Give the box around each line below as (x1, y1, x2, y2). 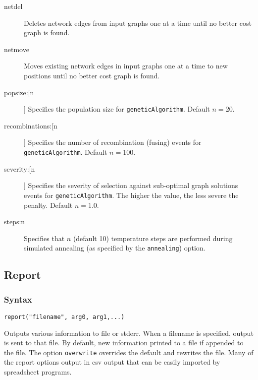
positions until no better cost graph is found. (24, 70, 160, 80)
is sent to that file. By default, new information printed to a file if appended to (4, 337, 244, 348)
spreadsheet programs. (4, 367, 72, 377)
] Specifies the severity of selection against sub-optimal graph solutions (24, 180, 238, 190)
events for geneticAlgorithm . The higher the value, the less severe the (24, 190, 239, 200)
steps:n (4, 216, 25, 227)
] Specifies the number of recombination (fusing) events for (24, 137, 202, 147)
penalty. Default (24, 199, 73, 210)
